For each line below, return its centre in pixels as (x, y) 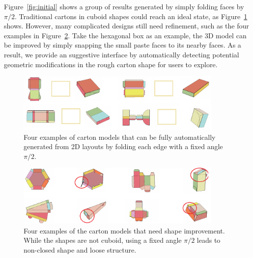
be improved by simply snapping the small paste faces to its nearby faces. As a (123, 45)
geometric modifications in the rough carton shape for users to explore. (111, 64)
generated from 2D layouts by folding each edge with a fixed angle (123, 146)
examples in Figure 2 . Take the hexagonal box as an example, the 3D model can (125, 35)
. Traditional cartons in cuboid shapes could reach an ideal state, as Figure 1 (131, 16)
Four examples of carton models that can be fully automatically (120, 137)
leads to (209, 240)
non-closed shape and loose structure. (80, 249)
